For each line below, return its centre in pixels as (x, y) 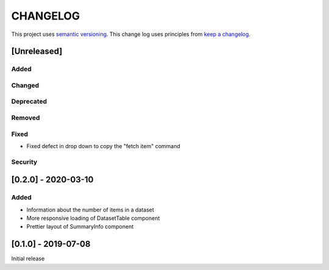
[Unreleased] (37, 52)
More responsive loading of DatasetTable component (93, 218)
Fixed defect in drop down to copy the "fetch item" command (104, 146)
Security (24, 162)
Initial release (28, 258)
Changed (25, 85)
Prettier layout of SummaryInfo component (80, 227)
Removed (26, 118)
